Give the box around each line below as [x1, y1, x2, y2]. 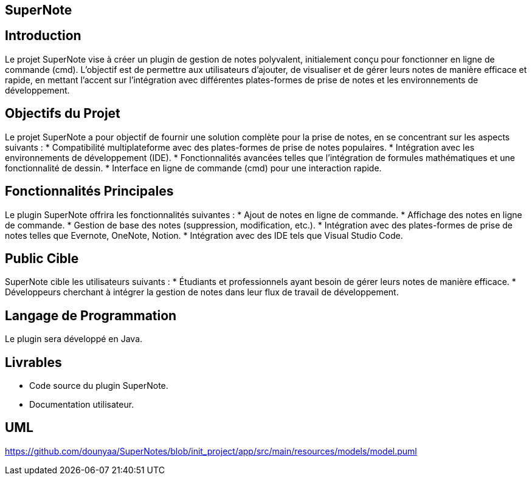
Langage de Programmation [5, 307, 177, 323]
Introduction [5, 28, 81, 44]
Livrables [5, 354, 62, 370]
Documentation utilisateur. [29, 399, 134, 410]
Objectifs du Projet [5, 106, 120, 122]
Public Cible [5, 250, 79, 266]
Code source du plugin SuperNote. [29, 380, 168, 391]
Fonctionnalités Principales [5, 183, 174, 199]
